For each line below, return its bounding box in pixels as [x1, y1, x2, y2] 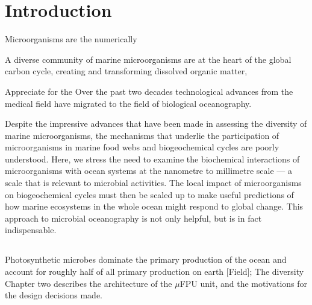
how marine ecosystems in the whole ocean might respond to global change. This [5, 200, 304, 213]
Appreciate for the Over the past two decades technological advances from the [5, 85, 293, 97]
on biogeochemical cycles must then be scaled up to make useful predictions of [5, 188, 294, 201]
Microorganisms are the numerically [5, 33, 137, 45]
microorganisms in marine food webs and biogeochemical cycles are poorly [5, 141, 279, 153]
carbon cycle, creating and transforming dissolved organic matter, [5, 65, 248, 77]
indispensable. [5, 223, 57, 236]
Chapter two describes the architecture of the [5, 277, 172, 289]
